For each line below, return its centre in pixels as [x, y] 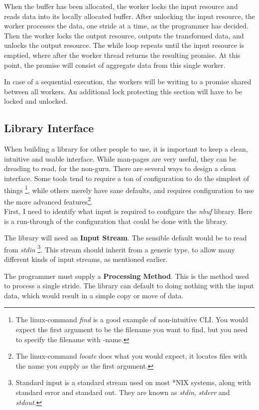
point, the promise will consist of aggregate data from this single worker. [115, 65]
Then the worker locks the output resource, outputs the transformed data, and [124, 35]
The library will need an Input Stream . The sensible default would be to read [126, 238]
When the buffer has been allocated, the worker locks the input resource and [121, 6]
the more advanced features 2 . [48, 201]
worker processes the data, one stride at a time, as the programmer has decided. [126, 26]
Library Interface [49, 128]
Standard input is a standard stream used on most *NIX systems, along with [133, 382]
